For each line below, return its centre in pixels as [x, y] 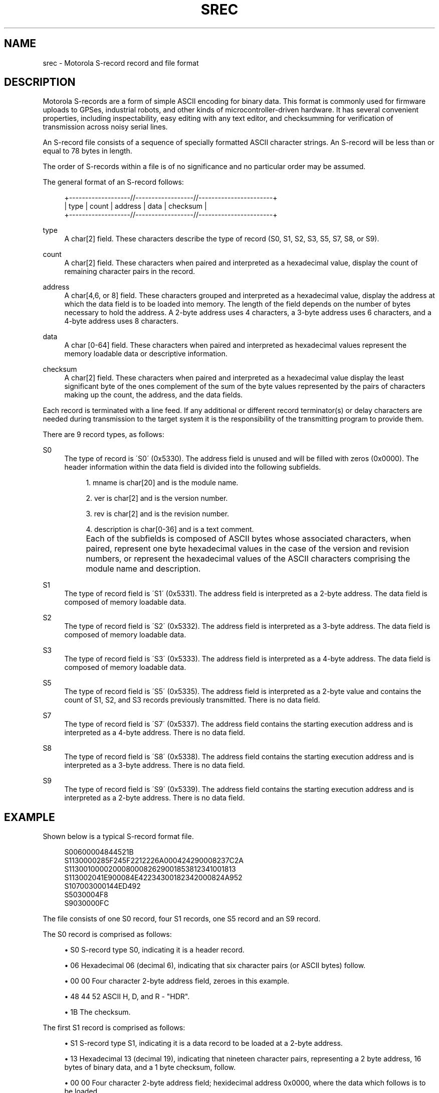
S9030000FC [87, 903]
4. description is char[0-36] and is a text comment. [170, 529]
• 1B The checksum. [97, 1012]
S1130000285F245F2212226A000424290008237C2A [154, 861]
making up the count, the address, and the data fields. [154, 395]
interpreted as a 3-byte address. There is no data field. [155, 765]
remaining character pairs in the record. [130, 271]
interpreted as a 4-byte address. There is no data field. [155, 733]
